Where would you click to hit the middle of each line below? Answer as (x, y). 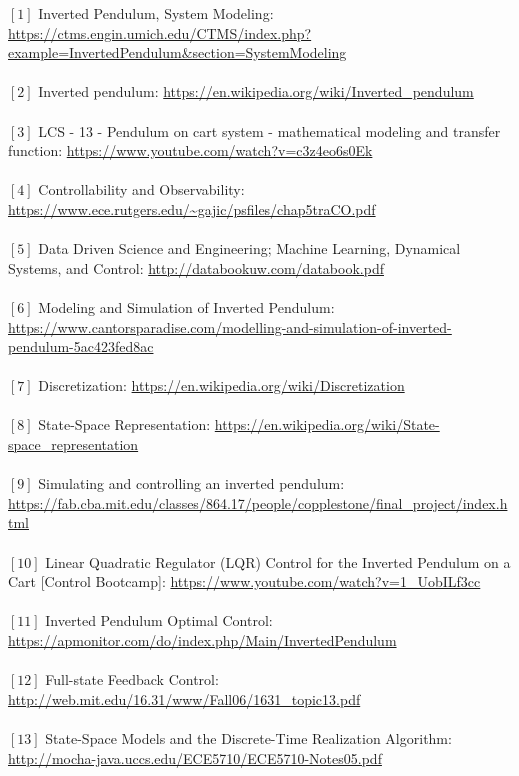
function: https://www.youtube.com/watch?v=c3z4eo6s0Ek (190, 150)
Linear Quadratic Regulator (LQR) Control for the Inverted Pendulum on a (278, 561)
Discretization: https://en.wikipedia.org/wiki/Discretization (221, 385)
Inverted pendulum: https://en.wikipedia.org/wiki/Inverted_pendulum (256, 91)
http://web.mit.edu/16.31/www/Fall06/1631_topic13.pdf (184, 698)
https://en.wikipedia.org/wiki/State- (327, 424)
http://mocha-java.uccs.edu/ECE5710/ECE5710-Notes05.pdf (195, 757)
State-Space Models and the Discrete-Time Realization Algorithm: (248, 737)
